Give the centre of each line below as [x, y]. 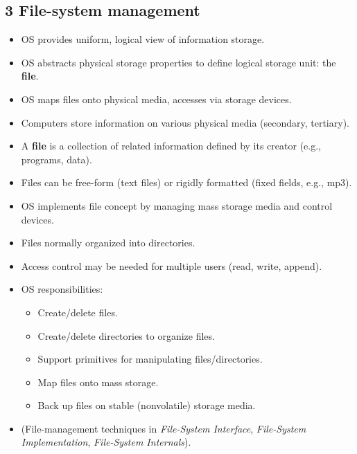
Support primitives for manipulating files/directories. [150, 359]
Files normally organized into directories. [108, 243]
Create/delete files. [78, 312]
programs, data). [56, 159]
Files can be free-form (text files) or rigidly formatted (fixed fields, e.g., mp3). [186, 182]
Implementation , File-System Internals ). [106, 442]
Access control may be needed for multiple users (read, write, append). [172, 265]
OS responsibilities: [62, 289]
